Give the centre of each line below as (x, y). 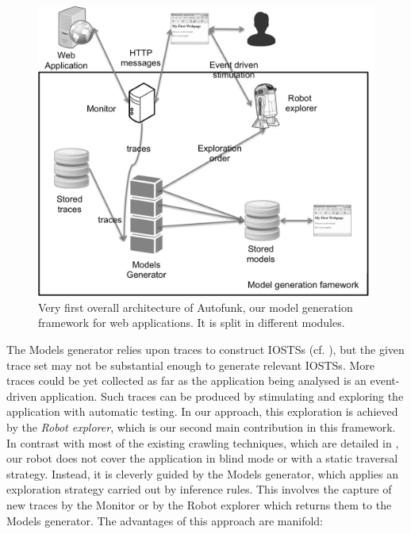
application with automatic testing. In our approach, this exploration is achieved (202, 411)
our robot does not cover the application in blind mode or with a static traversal (202, 458)
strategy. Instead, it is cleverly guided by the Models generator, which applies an (203, 473)
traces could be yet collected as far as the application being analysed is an (186, 380)
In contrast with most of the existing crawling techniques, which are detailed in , (203, 442)
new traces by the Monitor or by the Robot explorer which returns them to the (199, 504)
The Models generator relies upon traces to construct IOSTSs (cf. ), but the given (205, 349)
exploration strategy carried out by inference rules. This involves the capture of (199, 489)
